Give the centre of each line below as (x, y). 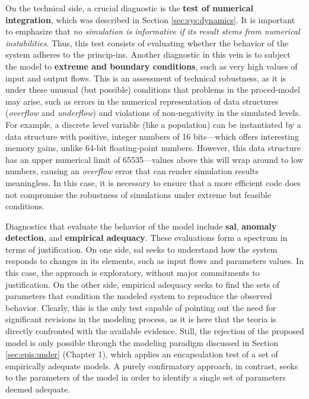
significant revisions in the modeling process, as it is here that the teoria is (141, 319)
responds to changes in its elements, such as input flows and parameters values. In (154, 261)
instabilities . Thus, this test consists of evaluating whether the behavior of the (147, 43)
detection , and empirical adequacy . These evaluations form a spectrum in (146, 238)
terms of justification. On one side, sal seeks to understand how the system (141, 249)
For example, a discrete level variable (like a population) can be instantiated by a (153, 124)
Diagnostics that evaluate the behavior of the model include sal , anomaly (141, 226)
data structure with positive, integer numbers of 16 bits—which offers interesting (152, 136)
